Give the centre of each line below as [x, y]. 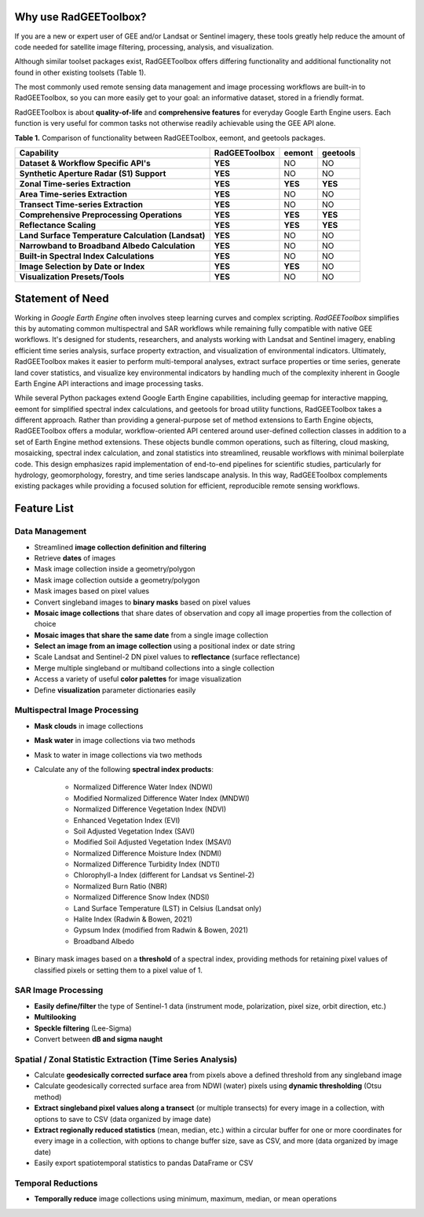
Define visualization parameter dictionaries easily [115, 690]
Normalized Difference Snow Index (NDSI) [141, 897]
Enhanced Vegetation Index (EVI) [127, 820]
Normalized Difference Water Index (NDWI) [143, 787]
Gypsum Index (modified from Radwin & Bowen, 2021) [161, 930]
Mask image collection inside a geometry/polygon [115, 569]
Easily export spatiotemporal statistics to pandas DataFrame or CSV [144, 1163]
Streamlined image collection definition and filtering [121, 547]
